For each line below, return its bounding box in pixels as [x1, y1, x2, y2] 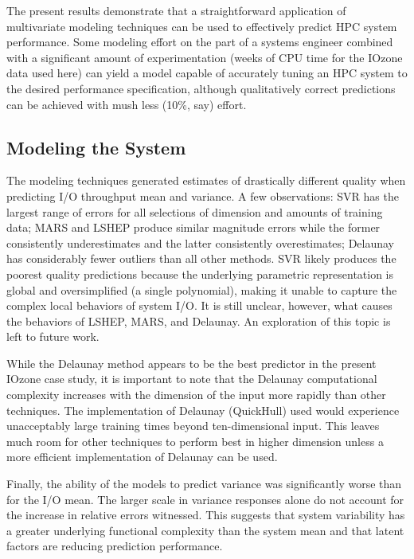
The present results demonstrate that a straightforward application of [6, 2, 346, 18]
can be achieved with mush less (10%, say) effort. [6, 96, 247, 112]
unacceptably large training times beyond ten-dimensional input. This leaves [6, 417, 380, 434]
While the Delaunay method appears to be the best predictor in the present [6, 354, 377, 371]
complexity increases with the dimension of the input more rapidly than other [6, 386, 386, 403]
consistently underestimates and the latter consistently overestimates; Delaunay [6, 234, 395, 251]
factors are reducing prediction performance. [6, 537, 223, 554]
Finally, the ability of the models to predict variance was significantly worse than [6, 475, 402, 492]
